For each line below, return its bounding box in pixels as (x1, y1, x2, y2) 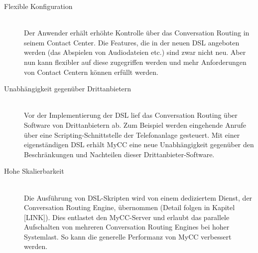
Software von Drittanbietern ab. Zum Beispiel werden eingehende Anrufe (24, 119, 246, 130)
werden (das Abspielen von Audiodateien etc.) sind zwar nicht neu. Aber (24, 47, 246, 57)
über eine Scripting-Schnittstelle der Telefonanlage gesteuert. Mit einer (24, 129, 240, 140)
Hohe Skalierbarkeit (4, 166, 64, 176)
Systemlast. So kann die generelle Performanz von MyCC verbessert (24, 231, 232, 242)
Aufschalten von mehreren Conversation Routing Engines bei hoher (24, 222, 230, 232)
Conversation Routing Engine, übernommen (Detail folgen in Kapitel (24, 202, 235, 213)
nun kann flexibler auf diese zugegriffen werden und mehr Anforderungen (24, 56, 247, 67)
